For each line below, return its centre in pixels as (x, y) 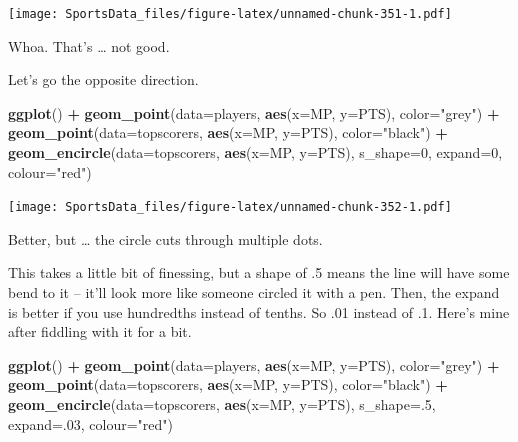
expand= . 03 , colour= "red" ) (91, 423)
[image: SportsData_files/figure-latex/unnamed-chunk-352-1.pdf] (230, 207)
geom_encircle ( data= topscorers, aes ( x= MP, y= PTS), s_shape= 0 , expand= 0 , (255, 152)
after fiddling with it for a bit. (100, 331)
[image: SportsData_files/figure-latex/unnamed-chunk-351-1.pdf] (230, 14)
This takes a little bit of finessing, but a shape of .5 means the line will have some (259, 272)
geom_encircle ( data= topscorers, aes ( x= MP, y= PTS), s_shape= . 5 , (222, 404)
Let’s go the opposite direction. (103, 79)
